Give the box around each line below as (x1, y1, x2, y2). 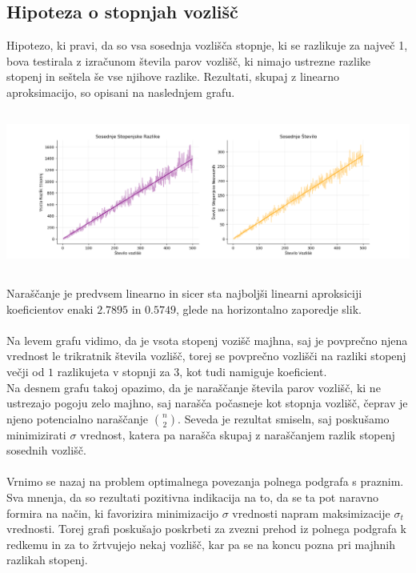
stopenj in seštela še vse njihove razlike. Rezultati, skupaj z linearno (6, 68, 340, 85)
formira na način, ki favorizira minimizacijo (6, 504, 219, 521)
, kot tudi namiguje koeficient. (179, 363, 327, 379)
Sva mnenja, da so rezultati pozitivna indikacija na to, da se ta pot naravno (6, 489, 378, 506)
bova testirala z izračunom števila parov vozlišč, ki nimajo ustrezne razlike (6, 52, 371, 69)
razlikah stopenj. (6, 551, 88, 568)
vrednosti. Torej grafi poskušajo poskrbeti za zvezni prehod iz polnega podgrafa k (6, 520, 406, 537)
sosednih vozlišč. (6, 442, 86, 459)
